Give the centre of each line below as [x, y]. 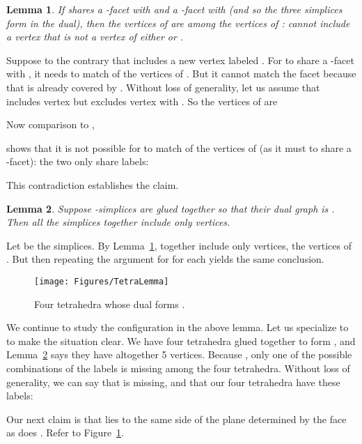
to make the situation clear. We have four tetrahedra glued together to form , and [181, 340]
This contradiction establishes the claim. [93, 184]
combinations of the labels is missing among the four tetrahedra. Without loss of [178, 368]
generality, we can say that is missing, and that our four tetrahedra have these [173, 382]
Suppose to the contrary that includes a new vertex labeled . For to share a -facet [180, 60]
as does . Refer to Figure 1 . [65, 432]
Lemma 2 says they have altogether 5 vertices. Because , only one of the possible [179, 354]
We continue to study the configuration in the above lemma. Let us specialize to [178, 327]
